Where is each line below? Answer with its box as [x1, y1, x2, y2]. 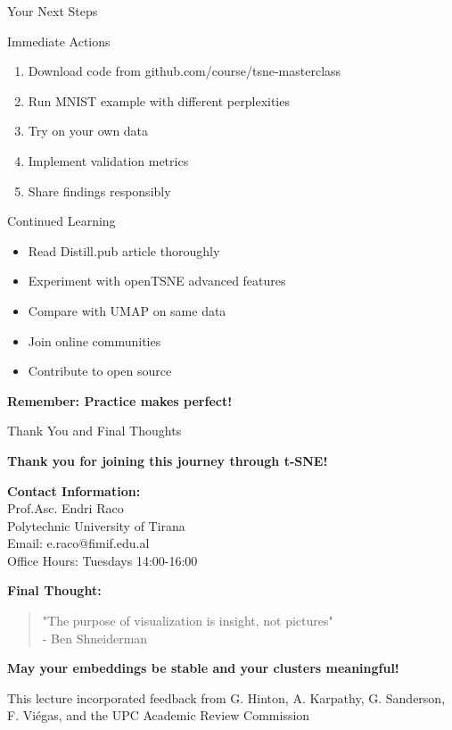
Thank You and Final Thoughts [7, 421, 182, 440]
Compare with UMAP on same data [28, 301, 226, 319]
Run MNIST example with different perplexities [28, 91, 290, 110]
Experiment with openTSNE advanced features [28, 271, 286, 290]
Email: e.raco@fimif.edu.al [7, 534, 150, 552]
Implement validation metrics [28, 151, 189, 170]
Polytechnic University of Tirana [7, 516, 185, 535]
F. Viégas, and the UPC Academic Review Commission [7, 706, 310, 725]
